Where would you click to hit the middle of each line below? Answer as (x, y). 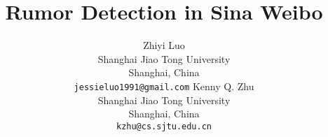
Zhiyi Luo (164, 45)
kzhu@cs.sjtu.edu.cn (164, 126)
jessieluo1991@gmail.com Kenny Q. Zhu (164, 86)
